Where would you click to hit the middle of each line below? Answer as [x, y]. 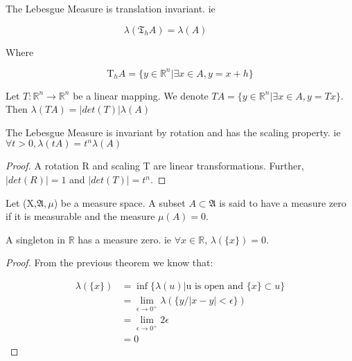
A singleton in [36, 239]
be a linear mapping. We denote [141, 95]
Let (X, [21, 202]
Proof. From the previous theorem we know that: [109, 262]
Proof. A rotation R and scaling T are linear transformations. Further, [155, 166]
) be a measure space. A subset [120, 202]
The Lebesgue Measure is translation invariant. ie [111, 8]
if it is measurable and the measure [80, 216]
